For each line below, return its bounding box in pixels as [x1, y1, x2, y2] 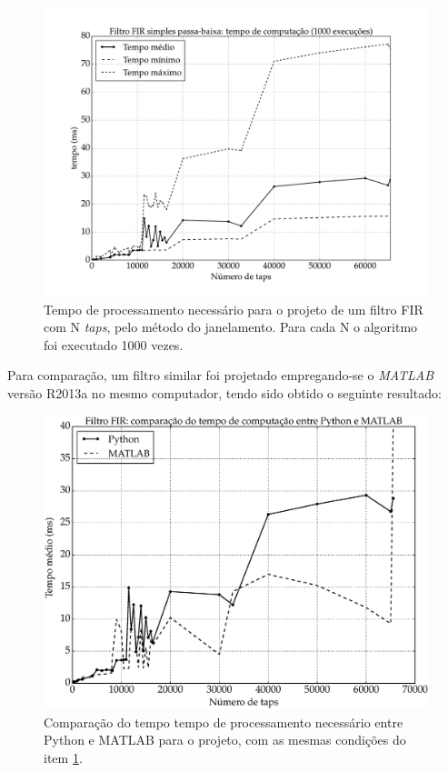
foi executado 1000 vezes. [44, 335, 184, 354]
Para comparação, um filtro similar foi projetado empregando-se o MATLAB [7, 366, 434, 385]
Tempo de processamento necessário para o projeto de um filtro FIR [44, 299, 423, 318]
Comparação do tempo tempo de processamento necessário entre [44, 712, 403, 731]
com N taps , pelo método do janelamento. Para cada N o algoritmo [44, 317, 418, 336]
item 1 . [44, 747, 83, 767]
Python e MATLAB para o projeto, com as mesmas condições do [44, 730, 406, 749]
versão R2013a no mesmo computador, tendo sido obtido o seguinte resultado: [7, 383, 442, 402]
